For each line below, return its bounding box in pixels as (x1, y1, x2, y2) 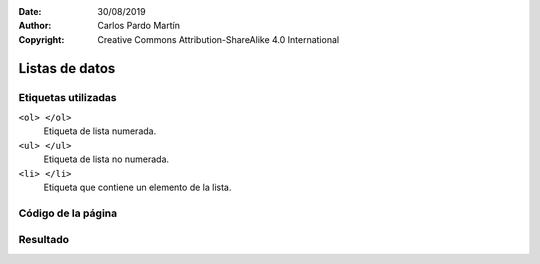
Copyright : (18, 33, 65, 45)
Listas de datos (18, 60, 116, 77)
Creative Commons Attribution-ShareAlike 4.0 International (97, 33, 340, 45)
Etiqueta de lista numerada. (43, 125, 157, 137)
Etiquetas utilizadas (18, 90, 117, 104)
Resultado (18, 233, 70, 247)
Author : (18, 20, 52, 32)
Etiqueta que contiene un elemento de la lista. (43, 181, 232, 193)
